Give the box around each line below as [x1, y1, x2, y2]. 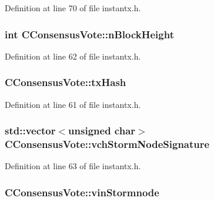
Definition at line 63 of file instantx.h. [5, 160, 141, 172]
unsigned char [68, 123, 136, 138]
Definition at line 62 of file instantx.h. [5, 50, 141, 62]
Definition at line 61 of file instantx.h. [5, 98, 141, 110]
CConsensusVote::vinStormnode [5, 184, 159, 199]
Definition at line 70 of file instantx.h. [5, 2, 141, 14]
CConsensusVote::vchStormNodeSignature [5, 137, 210, 151]
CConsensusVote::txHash [5, 75, 126, 90]
